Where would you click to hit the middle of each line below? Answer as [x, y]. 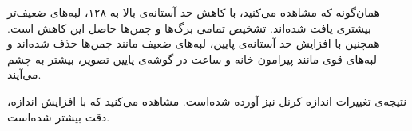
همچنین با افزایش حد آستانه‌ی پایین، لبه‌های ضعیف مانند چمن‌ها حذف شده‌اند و [194, 43]
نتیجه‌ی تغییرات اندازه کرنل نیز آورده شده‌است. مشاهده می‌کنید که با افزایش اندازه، [207, 100]
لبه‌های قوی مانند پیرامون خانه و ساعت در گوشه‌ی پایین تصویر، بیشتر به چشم [192, 58]
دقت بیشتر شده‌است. [59, 116]
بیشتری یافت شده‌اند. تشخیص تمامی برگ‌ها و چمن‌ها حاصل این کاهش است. [189, 27]
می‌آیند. [24, 74]
